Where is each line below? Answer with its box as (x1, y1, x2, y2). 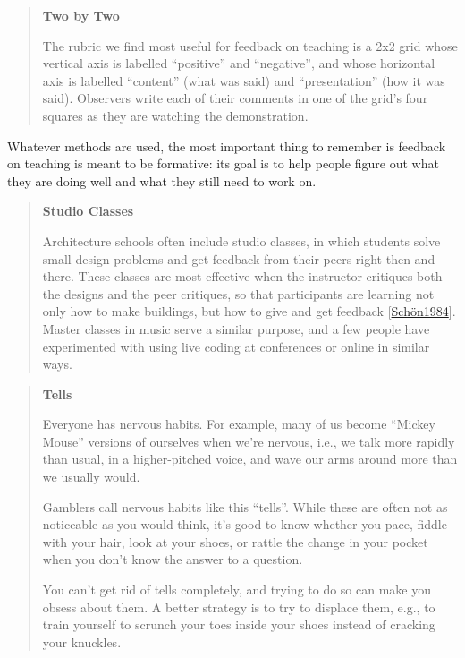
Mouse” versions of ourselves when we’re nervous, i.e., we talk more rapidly (42, 432, 455, 450)
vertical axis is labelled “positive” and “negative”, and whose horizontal (42, 54, 435, 73)
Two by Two (42, 6, 120, 24)
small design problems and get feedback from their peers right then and (42, 249, 435, 268)
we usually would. (42, 467, 140, 486)
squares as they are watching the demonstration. (42, 106, 309, 124)
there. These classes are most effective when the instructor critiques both (42, 267, 443, 286)
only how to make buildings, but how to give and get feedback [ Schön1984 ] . (42, 302, 456, 320)
